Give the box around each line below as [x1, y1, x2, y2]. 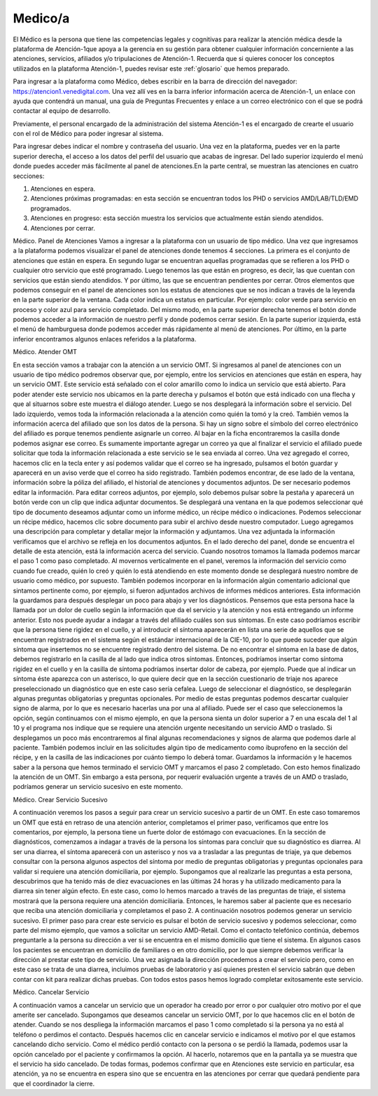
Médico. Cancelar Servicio [13, 988, 90, 996]
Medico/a [13, 11, 70, 26]
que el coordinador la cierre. [13, 1079, 94, 1088]
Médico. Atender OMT [13, 348, 77, 356]
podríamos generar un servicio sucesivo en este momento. [13, 783, 183, 791]
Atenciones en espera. [30, 184, 96, 193]
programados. [30, 204, 71, 212]
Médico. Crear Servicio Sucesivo [13, 795, 108, 804]
